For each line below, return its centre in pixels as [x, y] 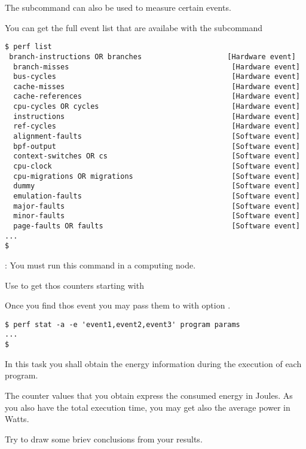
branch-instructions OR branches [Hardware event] [152, 56]
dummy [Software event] [157, 186]
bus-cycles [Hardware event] [157, 77]
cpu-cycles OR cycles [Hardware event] [157, 107]
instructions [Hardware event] [157, 116]
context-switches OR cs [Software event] [157, 156]
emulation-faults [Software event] [157, 196]
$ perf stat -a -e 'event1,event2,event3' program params [123, 324]
